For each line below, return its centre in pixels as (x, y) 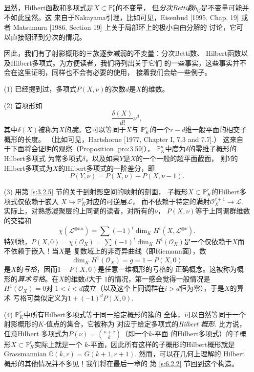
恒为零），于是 (202, 288)
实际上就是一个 (58, 344)
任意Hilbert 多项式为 (36, 333)
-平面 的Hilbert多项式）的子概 (199, 333)
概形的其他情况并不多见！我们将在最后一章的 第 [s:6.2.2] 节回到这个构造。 (121, 363)
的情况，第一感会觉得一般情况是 (159, 278)
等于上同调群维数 (222, 211)
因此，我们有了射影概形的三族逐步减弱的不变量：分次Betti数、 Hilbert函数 (123, 53)
